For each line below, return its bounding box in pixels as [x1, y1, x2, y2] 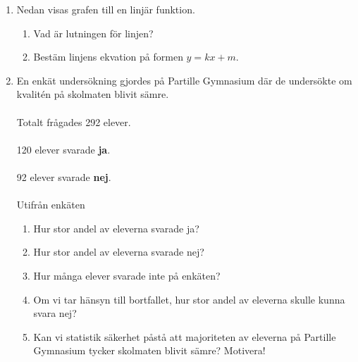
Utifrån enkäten [16, 197, 85, 212]
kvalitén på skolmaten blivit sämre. [16, 87, 169, 101]
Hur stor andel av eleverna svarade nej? [33, 244, 204, 259]
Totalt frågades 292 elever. [16, 114, 131, 129]
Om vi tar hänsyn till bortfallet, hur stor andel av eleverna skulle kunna [33, 292, 345, 306]
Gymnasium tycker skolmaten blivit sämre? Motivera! [33, 343, 266, 358]
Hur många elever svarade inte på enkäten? [33, 268, 221, 282]
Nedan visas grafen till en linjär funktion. [16, 2, 195, 16]
